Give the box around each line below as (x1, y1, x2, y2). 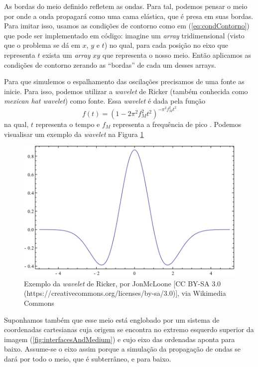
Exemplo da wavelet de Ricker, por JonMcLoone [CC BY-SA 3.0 (24, 278, 221, 288)
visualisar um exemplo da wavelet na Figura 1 (4, 128, 144, 139)
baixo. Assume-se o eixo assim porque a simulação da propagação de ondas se (4, 344, 241, 354)
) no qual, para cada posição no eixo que (104, 40, 228, 50)
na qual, (4, 119, 29, 129)
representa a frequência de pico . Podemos (113, 119, 242, 129)
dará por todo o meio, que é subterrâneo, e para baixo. (4, 353, 171, 364)
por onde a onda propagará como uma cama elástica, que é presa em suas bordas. (4, 10, 254, 21)
